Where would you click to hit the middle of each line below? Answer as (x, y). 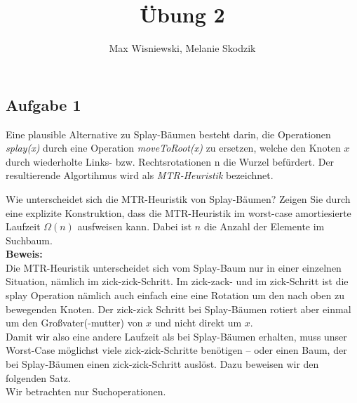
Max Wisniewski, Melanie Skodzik (182, 48)
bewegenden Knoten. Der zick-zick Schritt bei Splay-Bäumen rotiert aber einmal (178, 309)
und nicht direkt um (198, 323)
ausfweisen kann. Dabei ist (135, 226)
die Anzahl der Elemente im (264, 226)
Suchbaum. (29, 240)
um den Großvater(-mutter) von (74, 323)
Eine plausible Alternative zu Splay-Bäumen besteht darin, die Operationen (168, 134)
